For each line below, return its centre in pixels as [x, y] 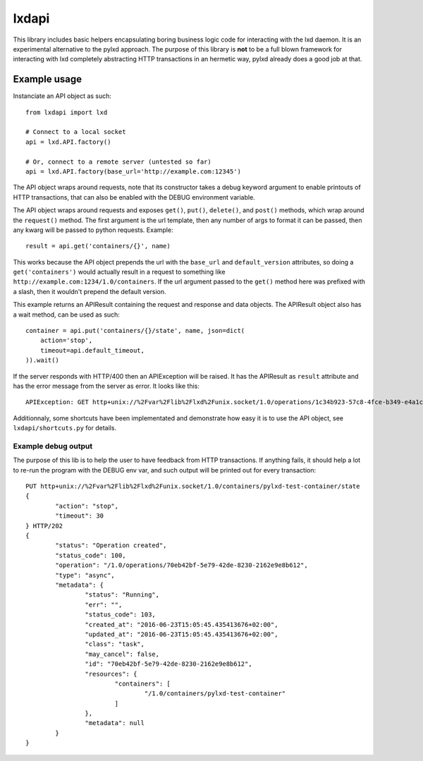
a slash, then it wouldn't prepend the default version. [90, 291]
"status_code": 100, [91, 555]
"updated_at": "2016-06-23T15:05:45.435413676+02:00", [182, 634]
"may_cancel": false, [122, 654]
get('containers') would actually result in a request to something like [119, 272]
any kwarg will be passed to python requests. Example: [93, 230]
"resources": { [111, 674]
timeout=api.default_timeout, [92, 350]
